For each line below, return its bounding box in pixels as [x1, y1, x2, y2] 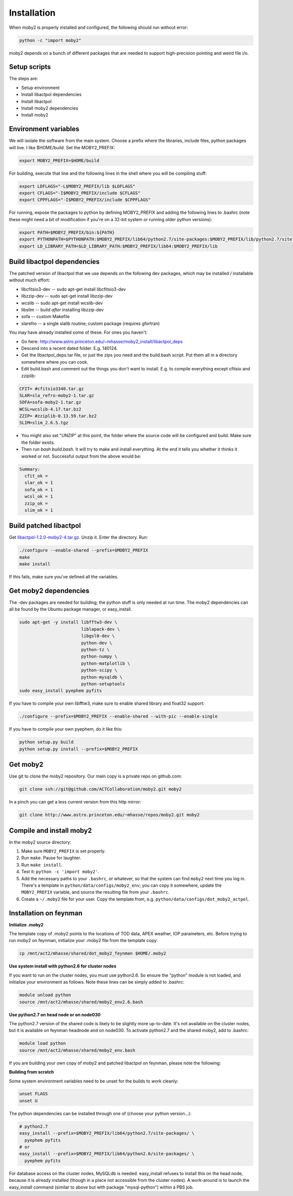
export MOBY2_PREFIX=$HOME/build [19, 158, 100, 163]
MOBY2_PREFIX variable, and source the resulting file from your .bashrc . [21, 889, 169, 895]
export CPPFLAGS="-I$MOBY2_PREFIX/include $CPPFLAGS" [19, 197, 151, 203]
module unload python [19, 992, 71, 998]
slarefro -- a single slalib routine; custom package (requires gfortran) [21, 321, 160, 326]
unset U [19, 1098, 38, 1104]
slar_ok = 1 [24, 480, 53, 485]
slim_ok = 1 [24, 507, 53, 513]
